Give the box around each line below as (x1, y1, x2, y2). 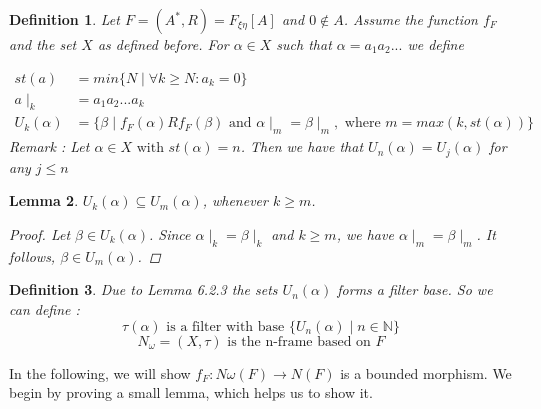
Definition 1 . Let (9, 9, 120, 29)
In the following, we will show (9, 362, 191, 383)
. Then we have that (240, 136, 364, 157)
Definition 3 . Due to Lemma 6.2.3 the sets (9, 279, 278, 300)
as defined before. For (97, 34, 229, 54)
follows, (9, 245, 56, 266)
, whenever (202, 190, 268, 211)
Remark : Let (9, 136, 90, 157)
